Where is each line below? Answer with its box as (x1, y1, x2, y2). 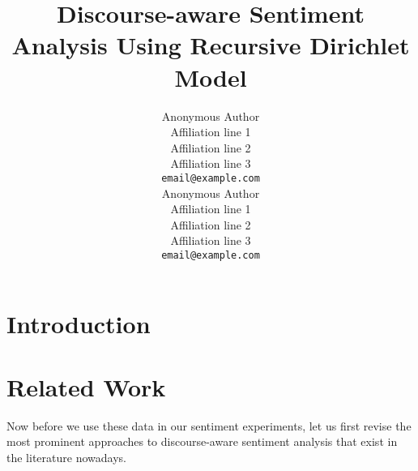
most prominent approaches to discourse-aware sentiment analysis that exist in (6, 433, 398, 450)
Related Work (6, 370, 166, 403)
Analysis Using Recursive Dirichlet (11, 28, 410, 62)
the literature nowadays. (6, 449, 126, 466)
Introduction (6, 306, 151, 340)
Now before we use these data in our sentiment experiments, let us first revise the (6, 417, 412, 434)
